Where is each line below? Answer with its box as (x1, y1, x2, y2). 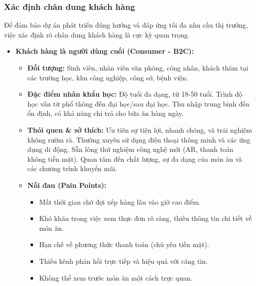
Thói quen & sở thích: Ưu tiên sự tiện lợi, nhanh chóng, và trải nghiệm (27, 124, 252, 135)
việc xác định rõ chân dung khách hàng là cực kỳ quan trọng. (4, 29, 190, 39)
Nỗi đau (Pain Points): (27, 179, 107, 190)
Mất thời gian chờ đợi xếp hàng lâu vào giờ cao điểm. (39, 196, 201, 207)
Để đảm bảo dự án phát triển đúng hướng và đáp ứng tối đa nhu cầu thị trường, (4, 20, 248, 30)
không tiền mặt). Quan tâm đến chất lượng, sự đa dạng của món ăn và (27, 153, 242, 164)
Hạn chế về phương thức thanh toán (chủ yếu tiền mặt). (39, 239, 209, 250)
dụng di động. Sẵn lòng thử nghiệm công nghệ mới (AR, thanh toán (27, 144, 234, 154)
